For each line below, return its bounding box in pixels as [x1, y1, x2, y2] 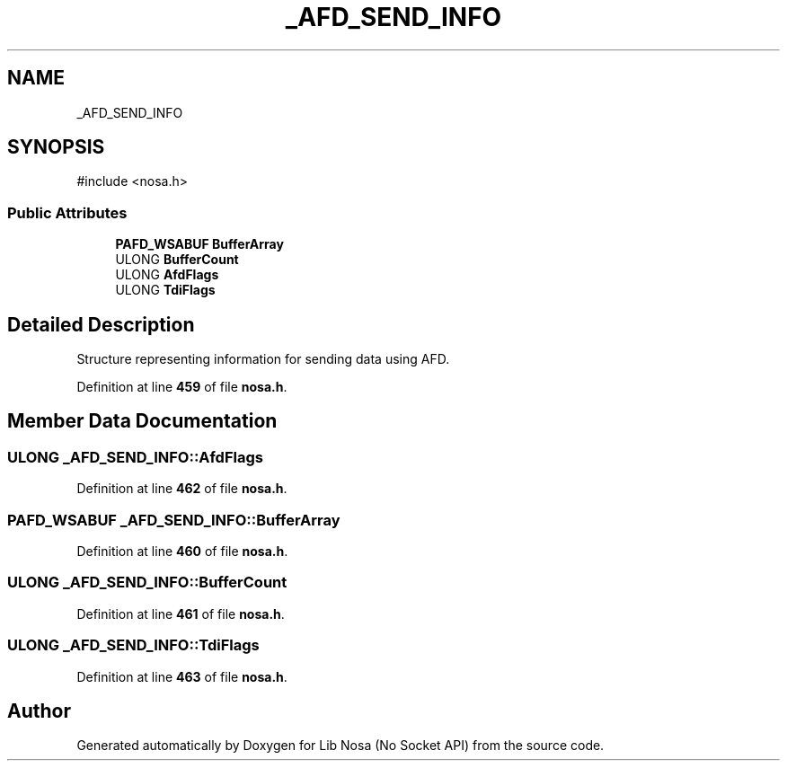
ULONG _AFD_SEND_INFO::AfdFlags [7, 447, 263, 466]
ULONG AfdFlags [115, 267, 219, 283]
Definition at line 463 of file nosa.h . [76, 668, 287, 684]
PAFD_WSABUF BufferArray [115, 236, 284, 252]
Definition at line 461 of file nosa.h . [76, 605, 285, 622]
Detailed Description [7, 313, 195, 336]
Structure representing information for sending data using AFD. [76, 351, 450, 367]
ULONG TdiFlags [115, 282, 216, 298]
